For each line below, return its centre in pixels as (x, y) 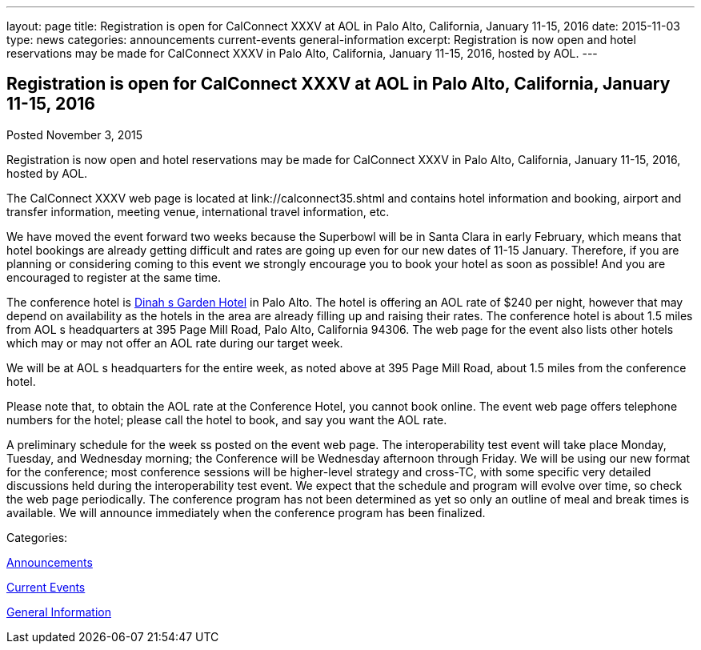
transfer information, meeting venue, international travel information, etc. (198, 211)
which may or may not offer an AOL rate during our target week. (175, 343)
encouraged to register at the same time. (114, 277)
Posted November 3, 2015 (75, 134)
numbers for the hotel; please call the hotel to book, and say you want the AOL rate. (227, 419)
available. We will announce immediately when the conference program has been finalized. (246, 512)
